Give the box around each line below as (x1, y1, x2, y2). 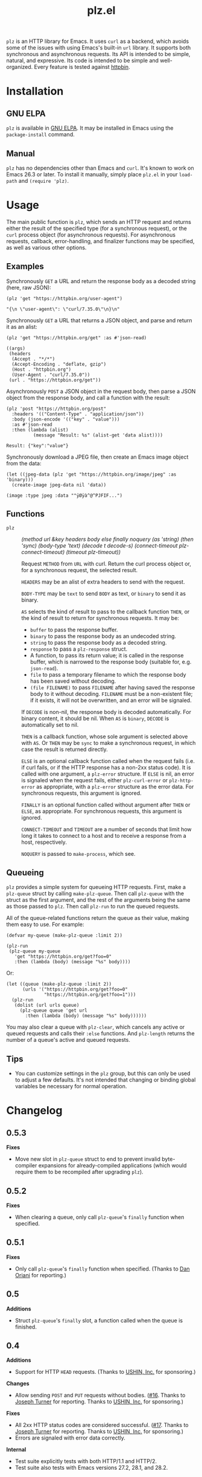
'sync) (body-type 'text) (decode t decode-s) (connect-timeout (21, 541, 178, 549)
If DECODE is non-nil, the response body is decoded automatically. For (21, 708, 192, 715)
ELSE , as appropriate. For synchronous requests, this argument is (21, 807, 182, 815)
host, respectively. (21, 838, 68, 846)
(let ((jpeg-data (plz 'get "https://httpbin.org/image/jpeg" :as (6, 471, 177, 477)
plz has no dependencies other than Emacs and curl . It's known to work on (6, 164, 194, 171)
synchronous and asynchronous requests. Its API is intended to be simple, (6, 51, 191, 58)
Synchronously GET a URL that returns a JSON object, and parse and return (6, 316, 192, 324)
